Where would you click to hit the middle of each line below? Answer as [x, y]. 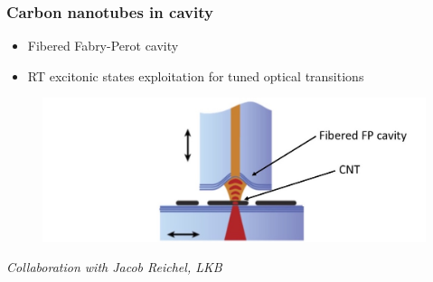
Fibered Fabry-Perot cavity [103, 46]
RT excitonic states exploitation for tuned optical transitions [196, 75]
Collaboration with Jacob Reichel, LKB [114, 267]
